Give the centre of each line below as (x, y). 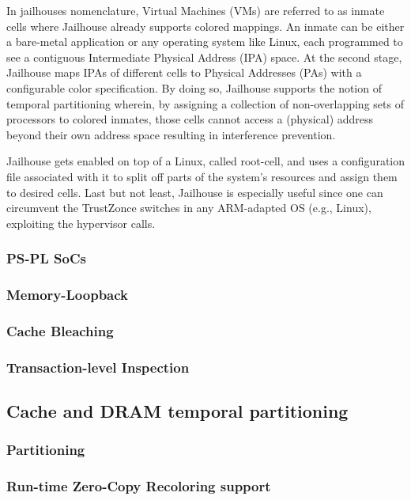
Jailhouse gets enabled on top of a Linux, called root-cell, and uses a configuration (206, 161)
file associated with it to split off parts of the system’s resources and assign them (202, 176)
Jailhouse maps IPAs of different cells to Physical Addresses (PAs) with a (184, 72)
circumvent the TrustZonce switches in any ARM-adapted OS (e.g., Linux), (189, 208)
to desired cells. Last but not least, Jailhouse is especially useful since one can (195, 192)
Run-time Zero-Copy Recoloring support (139, 486)
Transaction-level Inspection (98, 367)
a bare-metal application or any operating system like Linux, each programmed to (205, 42)
